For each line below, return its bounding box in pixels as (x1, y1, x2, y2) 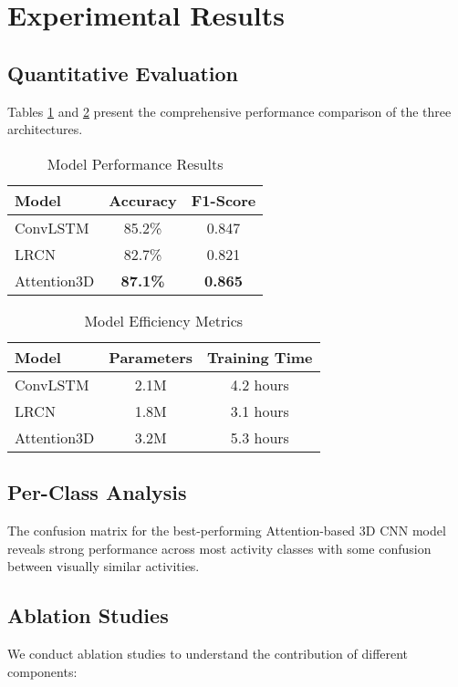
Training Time (207, 346, 313, 368)
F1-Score (191, 189, 256, 211)
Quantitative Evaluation (7, 58, 238, 87)
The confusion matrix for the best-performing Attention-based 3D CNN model (7, 520, 446, 539)
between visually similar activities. (7, 557, 200, 576)
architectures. (7, 120, 83, 139)
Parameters (109, 346, 193, 368)
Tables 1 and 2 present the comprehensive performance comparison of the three (7, 101, 452, 120)
